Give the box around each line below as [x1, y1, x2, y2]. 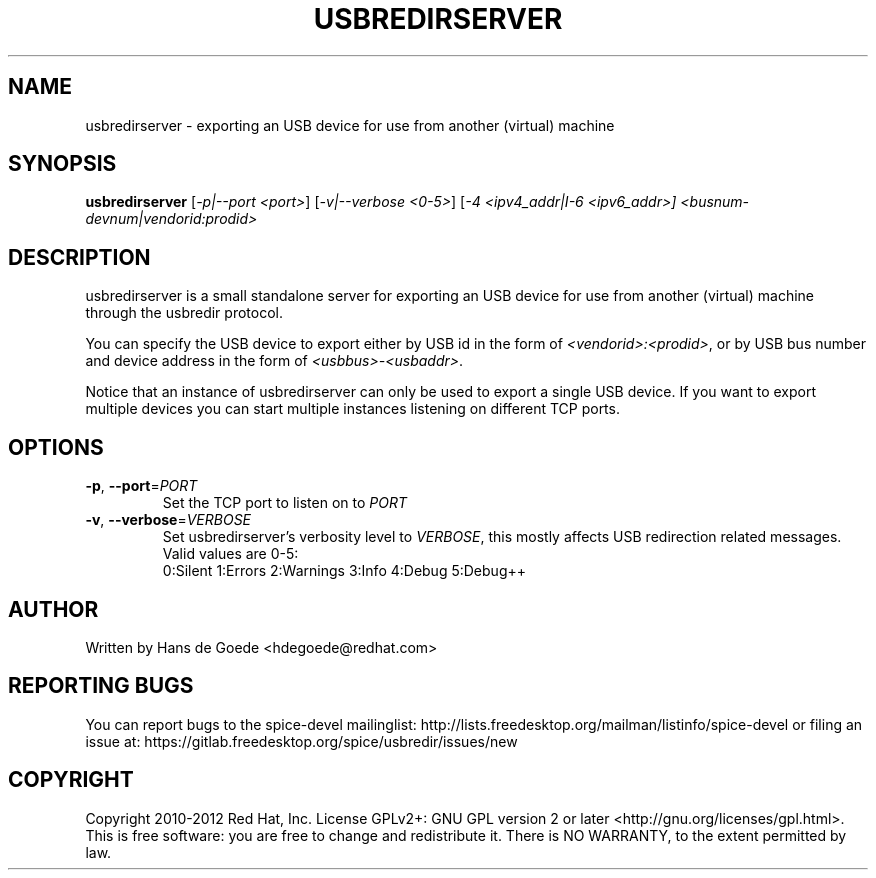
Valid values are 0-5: [162, 545, 299, 563]
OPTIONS [8, 434, 104, 460]
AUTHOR [8, 596, 99, 622]
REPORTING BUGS [8, 673, 194, 699]
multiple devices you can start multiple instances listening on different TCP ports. [85, 400, 620, 418]
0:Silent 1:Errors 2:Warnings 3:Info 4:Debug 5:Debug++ [162, 562, 526, 580]
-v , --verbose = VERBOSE [85, 511, 252, 529]
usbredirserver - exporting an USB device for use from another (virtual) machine [85, 116, 615, 134]
